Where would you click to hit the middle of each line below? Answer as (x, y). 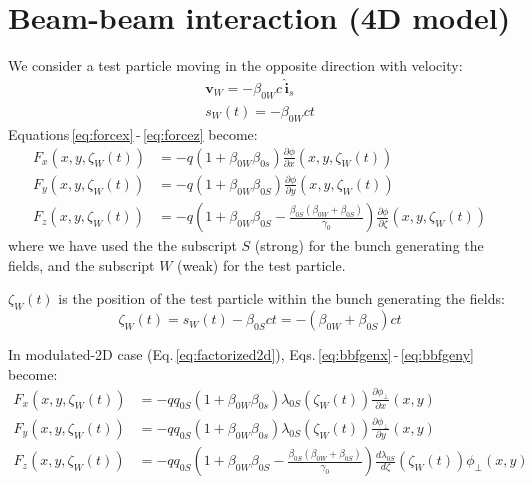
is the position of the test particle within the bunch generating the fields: (281, 298)
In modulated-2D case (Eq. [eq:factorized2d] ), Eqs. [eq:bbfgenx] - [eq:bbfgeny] (241, 354)
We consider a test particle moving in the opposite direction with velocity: (235, 65)
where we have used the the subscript (122, 245)
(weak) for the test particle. (261, 264)
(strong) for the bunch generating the (369, 245)
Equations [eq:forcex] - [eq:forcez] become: (133, 133)
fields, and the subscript (81, 264)
